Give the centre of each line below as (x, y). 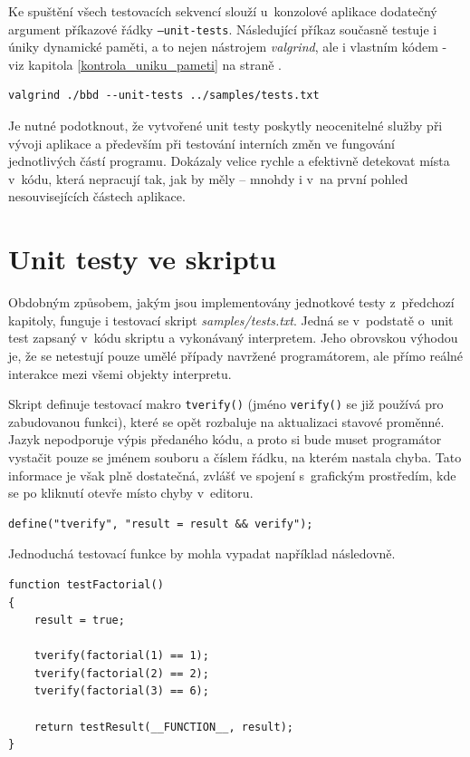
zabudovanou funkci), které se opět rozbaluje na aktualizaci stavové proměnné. (226, 421)
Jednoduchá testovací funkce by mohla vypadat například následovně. (202, 553)
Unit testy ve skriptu (142, 259)
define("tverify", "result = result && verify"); (161, 524)
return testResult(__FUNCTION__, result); (163, 727)
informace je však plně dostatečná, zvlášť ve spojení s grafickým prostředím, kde (232, 475)
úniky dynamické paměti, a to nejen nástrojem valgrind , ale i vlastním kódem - (228, 47)
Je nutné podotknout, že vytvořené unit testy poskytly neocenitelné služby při (225, 126)
